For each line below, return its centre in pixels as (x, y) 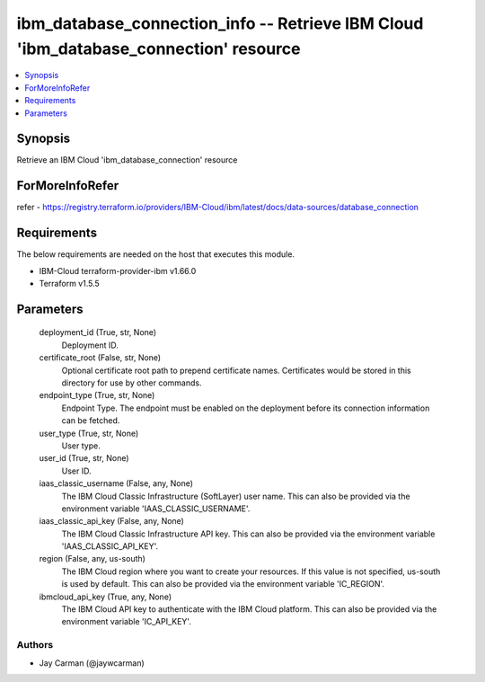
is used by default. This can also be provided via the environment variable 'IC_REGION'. (223, 584)
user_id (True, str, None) (84, 458)
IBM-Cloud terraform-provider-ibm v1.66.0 (118, 270)
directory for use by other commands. (132, 383)
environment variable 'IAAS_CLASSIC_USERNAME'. (156, 509)
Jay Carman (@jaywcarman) (92, 663)
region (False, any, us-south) (92, 559)
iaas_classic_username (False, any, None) (116, 483)
